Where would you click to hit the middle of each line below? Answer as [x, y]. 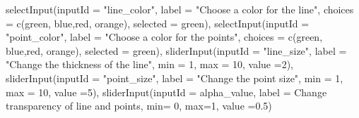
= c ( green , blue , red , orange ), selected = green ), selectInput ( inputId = [158, 23]
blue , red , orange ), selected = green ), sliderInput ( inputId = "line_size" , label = [176, 50]
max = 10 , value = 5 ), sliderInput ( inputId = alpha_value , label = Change [166, 92]
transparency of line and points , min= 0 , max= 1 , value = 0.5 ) [139, 106]
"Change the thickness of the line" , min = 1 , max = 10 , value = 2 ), [149, 64]
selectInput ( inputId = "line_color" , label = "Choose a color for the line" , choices [180, 9]
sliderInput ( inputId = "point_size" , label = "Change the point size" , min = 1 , [175, 78]
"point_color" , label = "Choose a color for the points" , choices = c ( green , [164, 37]
